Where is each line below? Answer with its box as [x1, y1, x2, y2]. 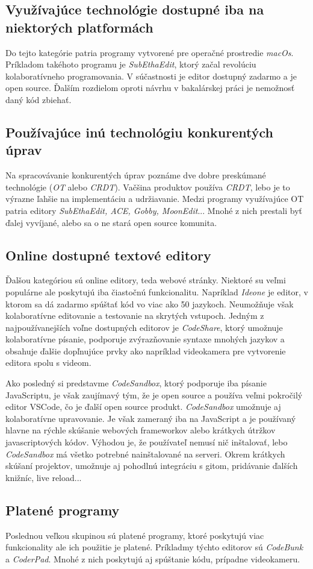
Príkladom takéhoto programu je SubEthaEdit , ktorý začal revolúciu [5, 58, 256, 71]
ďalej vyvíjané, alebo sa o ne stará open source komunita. [5, 216, 217, 228]
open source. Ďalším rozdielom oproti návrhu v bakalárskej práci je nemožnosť [5, 81, 295, 94]
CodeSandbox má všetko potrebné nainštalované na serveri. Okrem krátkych [5, 447, 285, 460]
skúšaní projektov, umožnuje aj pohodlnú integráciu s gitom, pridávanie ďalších [5, 459, 298, 472]
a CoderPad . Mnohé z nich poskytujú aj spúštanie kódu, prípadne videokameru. [5, 552, 300, 565]
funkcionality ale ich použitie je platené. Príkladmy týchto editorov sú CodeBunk [5, 541, 303, 553]
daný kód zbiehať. [5, 93, 72, 105]
